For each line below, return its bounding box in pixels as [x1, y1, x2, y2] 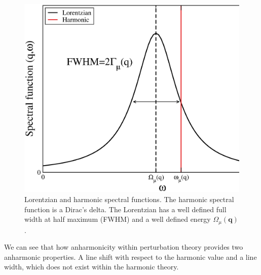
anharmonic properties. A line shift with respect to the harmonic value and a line [4, 251, 257, 262]
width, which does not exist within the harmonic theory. [4, 261, 179, 272]
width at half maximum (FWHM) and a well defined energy [24, 214, 211, 224]
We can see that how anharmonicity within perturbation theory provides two [4, 242, 243, 252]
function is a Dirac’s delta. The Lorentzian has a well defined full [24, 204, 227, 214]
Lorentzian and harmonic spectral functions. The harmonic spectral [24, 193, 234, 204]
